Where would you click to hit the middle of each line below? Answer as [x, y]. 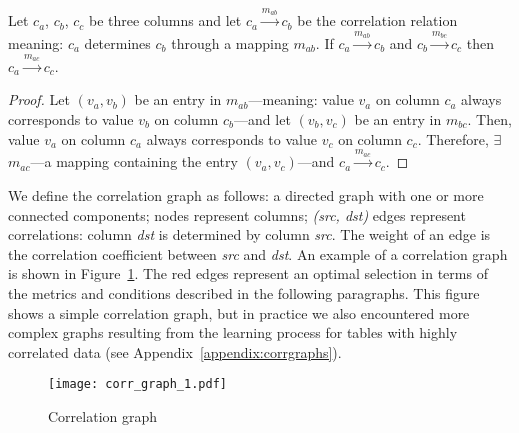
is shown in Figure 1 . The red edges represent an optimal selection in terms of [248, 273]
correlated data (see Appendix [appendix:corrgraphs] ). [175, 351]
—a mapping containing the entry [134, 161]
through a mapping [230, 43]
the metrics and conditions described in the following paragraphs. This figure [244, 292]
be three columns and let [165, 20]
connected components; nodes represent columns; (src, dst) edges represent [237, 214]
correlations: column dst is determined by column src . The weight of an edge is [249, 234]
